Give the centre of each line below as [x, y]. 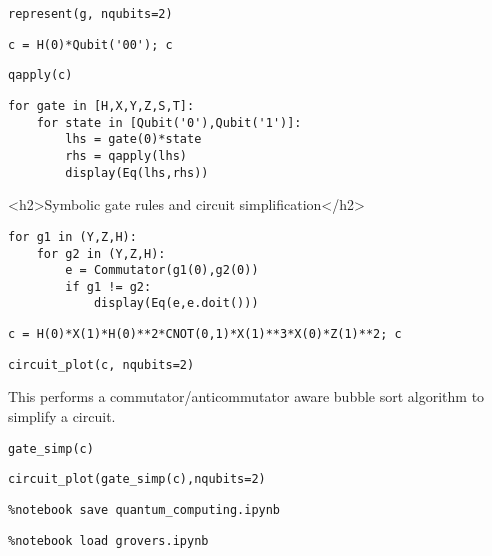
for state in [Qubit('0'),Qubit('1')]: [169, 122]
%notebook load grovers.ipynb [108, 540]
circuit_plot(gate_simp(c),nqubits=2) [137, 479]
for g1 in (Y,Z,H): [72, 236]
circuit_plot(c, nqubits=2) [101, 364]
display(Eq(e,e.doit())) [176, 303]
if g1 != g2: [108, 286]
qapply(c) [40, 75]
